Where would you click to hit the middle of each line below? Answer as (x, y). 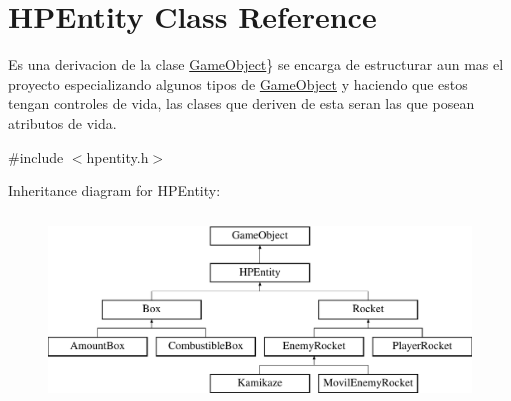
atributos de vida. (62, 122)
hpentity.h (117, 156)
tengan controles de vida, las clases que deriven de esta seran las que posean (241, 103)
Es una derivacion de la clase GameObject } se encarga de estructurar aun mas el (256, 64)
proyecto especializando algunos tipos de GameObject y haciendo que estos (238, 83)
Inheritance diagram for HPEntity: (114, 190)
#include (36, 156)
